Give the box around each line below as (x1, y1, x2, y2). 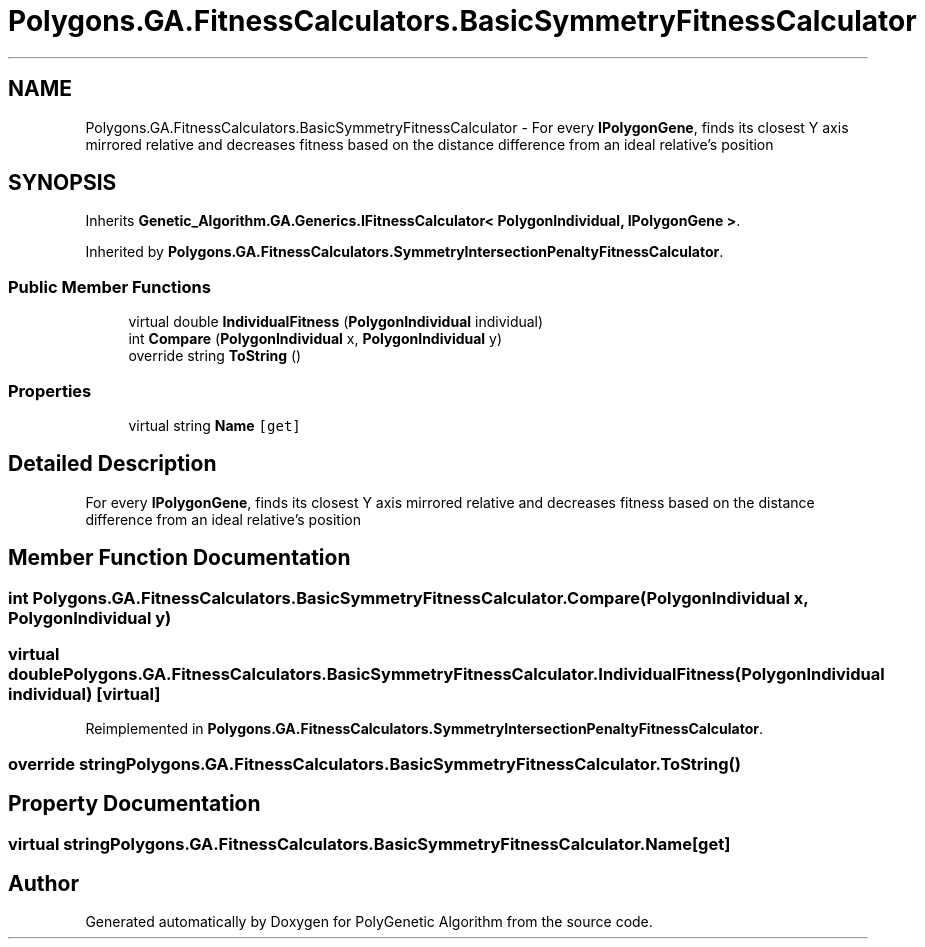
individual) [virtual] (8, 684, 161, 704)
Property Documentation (8, 791, 261, 817)
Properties (8, 380, 92, 401)
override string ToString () (128, 347, 302, 365)
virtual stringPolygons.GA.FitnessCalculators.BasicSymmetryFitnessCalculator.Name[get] (8, 833, 731, 854)
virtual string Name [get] (128, 416, 301, 434)
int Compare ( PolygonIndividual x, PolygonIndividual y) (128, 330, 503, 348)
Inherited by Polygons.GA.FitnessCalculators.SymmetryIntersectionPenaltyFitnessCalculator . (85, 243, 724, 261)
